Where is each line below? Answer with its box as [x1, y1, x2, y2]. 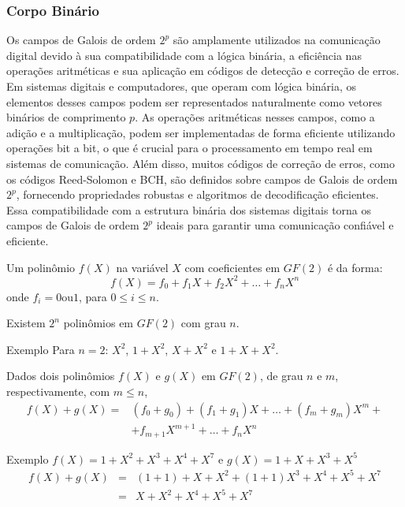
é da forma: [327, 259, 383, 275]
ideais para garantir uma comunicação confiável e [156, 217, 394, 233]
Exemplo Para [6, 341, 75, 357]
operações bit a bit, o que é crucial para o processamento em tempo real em [6, 140, 373, 156]
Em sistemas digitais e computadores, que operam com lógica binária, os [6, 78, 357, 94]
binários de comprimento [6, 109, 126, 125]
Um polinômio [6, 259, 76, 275]
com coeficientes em [184, 259, 281, 275]
